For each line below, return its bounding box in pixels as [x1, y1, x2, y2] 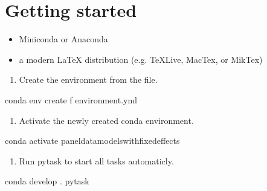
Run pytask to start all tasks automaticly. [19, 154, 174, 167]
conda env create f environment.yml [5, 93, 138, 106]
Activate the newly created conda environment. [19, 114, 194, 126]
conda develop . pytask [5, 175, 89, 187]
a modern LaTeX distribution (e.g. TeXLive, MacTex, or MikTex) [19, 53, 263, 65]
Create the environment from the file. [19, 73, 158, 86]
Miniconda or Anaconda [19, 33, 108, 45]
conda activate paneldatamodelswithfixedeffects [5, 134, 180, 147]
